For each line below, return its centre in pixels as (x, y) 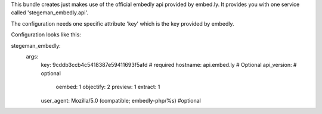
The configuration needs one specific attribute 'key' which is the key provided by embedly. (123, 23)
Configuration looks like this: (46, 35)
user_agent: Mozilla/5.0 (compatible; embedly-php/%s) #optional (121, 100)
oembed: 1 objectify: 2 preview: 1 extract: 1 (108, 87)
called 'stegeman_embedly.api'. (50, 13)
